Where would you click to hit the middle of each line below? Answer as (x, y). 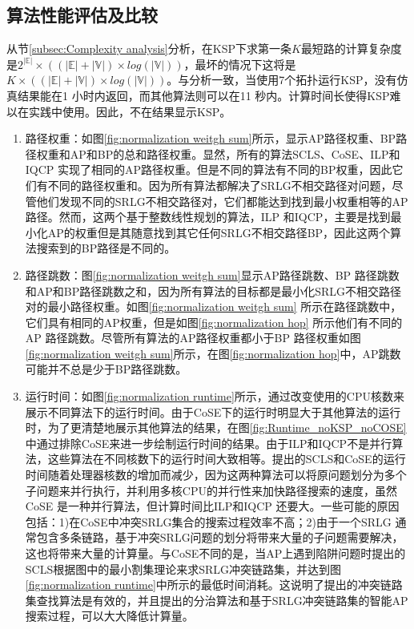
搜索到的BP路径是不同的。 (106, 248)
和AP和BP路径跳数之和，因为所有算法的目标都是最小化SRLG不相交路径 (213, 290)
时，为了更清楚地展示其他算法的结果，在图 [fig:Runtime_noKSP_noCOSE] (216, 427)
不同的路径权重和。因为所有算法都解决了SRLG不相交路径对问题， (220, 185)
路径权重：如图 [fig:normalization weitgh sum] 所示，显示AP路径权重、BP (211, 138)
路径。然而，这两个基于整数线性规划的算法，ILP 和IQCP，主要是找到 (208, 217)
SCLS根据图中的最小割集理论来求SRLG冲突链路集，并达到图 (183, 569)
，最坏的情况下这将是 (240, 64)
